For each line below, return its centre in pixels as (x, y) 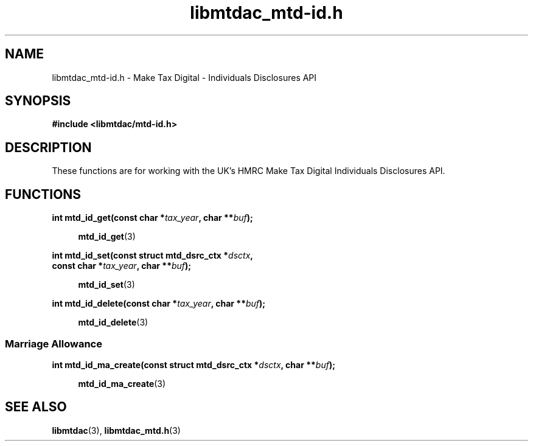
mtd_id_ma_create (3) (122, 383)
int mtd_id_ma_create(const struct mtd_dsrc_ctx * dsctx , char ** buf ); (194, 364)
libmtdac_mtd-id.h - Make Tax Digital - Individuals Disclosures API (184, 77)
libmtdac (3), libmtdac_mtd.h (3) (116, 430)
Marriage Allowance (54, 343)
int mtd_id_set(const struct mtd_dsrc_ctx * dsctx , (152, 256)
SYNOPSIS (38, 101)
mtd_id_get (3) (107, 237)
